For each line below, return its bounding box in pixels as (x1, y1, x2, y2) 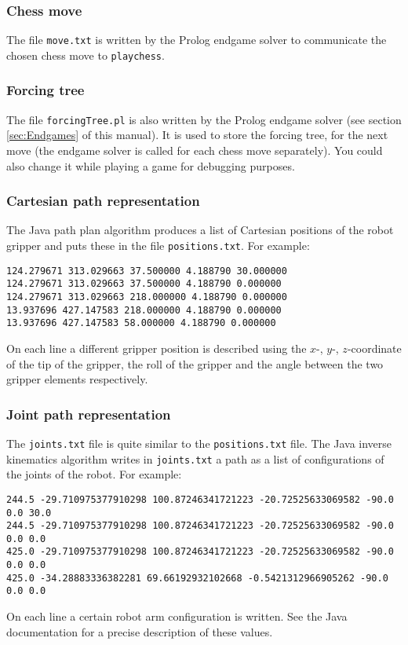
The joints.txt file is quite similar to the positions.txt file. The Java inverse (6, 434, 392, 451)
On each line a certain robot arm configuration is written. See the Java (6, 608, 348, 625)
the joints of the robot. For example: (6, 466, 182, 482)
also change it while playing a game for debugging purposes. (6, 157, 295, 174)
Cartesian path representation (6, 191, 200, 211)
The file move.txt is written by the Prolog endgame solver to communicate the (6, 31, 387, 48)
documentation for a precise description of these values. (6, 623, 273, 640)
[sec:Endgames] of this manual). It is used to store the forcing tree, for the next (6, 126, 388, 143)
